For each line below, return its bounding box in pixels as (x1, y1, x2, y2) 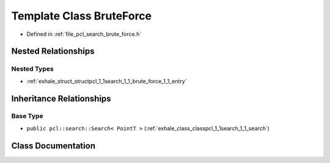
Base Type (11, 112, 43, 120)
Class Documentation (11, 140, 96, 151)
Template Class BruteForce (11, 9, 152, 23)
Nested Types (11, 64, 54, 73)
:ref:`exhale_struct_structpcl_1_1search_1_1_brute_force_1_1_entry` (26, 77, 187, 85)
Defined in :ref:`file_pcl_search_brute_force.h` (26, 30, 142, 38)
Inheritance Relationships (11, 93, 111, 103)
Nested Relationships (11, 46, 95, 57)
